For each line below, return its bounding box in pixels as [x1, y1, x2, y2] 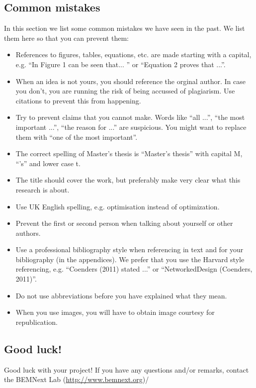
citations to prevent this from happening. [15, 95, 141, 105]
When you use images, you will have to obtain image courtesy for [15, 307, 215, 317]
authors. [15, 227, 41, 238]
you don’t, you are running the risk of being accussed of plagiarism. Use [15, 86, 235, 96]
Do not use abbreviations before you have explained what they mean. [15, 290, 227, 300]
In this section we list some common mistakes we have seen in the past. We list [4, 23, 245, 33]
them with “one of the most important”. [15, 131, 138, 142]
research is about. [15, 184, 70, 194]
